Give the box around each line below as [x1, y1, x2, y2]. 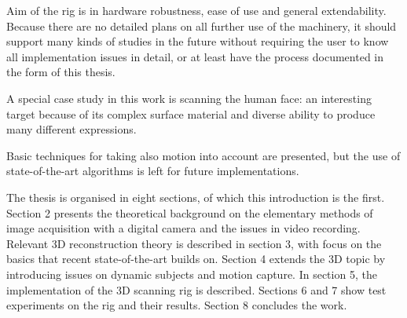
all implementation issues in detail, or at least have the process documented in [6, 48, 384, 64]
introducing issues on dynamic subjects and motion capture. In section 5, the [6, 265, 377, 282]
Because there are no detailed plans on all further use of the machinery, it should [6, 17, 397, 34]
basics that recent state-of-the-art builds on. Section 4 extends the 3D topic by [6, 250, 386, 267]
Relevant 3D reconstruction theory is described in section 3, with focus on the [6, 235, 382, 251]
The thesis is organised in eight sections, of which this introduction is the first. [6, 188, 385, 205]
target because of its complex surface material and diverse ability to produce [6, 105, 376, 122]
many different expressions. [6, 121, 137, 137]
